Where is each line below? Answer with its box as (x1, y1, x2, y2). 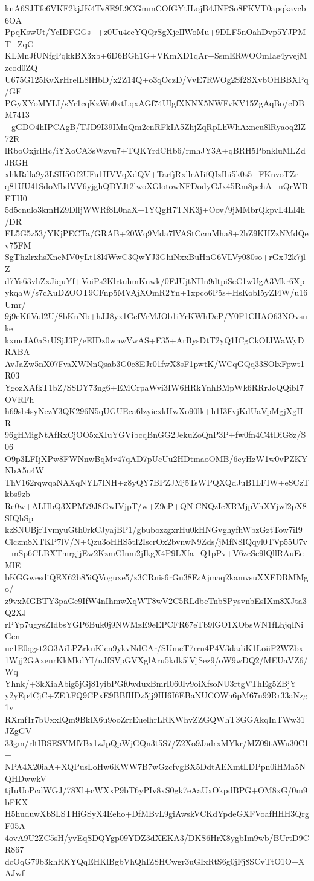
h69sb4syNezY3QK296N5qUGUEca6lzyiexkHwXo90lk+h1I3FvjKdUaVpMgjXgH (5, 405, 303, 417)
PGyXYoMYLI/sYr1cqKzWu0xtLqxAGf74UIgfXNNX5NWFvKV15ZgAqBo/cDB (5, 96, 305, 109)
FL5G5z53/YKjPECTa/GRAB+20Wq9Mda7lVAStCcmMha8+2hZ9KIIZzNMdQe (5, 227, 309, 239)
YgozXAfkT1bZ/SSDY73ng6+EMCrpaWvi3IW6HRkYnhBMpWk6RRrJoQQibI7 (5, 381, 304, 393)
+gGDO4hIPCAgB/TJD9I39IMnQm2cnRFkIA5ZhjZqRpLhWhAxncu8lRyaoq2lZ (5, 120, 306, 132)
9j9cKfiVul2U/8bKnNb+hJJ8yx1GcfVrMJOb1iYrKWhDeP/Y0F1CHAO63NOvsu (5, 310, 307, 322)
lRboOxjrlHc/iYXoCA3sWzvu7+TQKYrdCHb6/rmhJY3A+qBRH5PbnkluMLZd (5, 144, 306, 157)
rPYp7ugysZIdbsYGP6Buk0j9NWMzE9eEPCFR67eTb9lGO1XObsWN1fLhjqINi (5, 617, 304, 630)
